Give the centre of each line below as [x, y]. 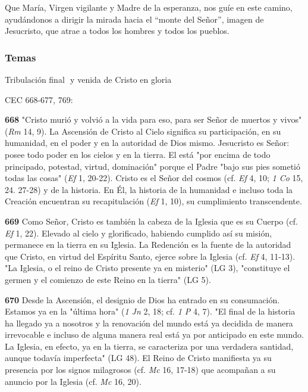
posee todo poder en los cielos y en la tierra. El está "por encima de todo [138, 154]
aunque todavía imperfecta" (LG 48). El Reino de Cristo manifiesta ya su [138, 358]
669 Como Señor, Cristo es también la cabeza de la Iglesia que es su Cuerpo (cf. [151, 221]
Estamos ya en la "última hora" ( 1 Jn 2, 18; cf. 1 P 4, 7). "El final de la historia [150, 311]
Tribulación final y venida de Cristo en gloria [88, 79]
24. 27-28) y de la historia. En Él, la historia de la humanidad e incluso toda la [149, 189]
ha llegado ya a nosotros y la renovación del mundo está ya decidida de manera [149, 323]
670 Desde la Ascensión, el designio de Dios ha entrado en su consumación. [142, 299]
